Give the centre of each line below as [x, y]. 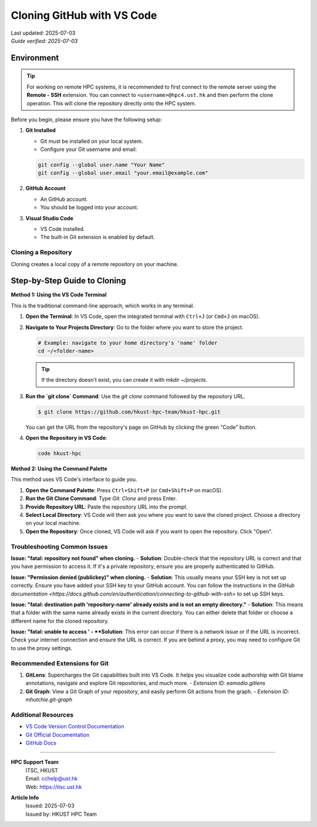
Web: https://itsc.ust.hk [54, 786]
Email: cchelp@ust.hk [52, 779]
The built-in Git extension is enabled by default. [97, 237]
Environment [35, 58]
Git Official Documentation [58, 735]
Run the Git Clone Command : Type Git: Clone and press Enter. [101, 499]
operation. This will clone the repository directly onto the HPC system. [112, 103]
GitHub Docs [41, 743]
